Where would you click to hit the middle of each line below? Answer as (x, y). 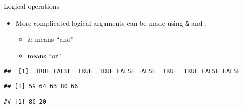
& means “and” (51, 39)
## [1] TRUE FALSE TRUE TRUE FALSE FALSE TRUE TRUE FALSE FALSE (122, 71)
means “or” (44, 55)
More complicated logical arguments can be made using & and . (111, 22)
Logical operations (32, 6)
